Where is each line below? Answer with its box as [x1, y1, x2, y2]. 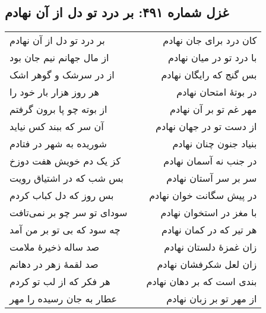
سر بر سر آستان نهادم [166, 171, 257, 185]
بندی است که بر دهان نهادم [146, 274, 257, 289]
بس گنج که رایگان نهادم [161, 68, 257, 82]
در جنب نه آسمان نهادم [163, 154, 257, 168]
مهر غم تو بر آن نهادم [169, 102, 257, 116]
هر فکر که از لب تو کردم [9, 274, 110, 289]
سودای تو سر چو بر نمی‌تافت [9, 205, 128, 220]
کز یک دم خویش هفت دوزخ [9, 154, 121, 168]
